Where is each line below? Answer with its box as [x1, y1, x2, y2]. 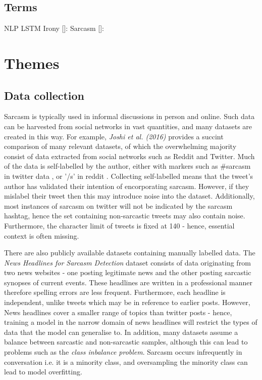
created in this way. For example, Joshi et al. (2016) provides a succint [4, 131, 224, 141]
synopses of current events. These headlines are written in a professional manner [4, 277, 252, 287]
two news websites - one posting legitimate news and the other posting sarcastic [4, 267, 251, 278]
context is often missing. [4, 230, 79, 241]
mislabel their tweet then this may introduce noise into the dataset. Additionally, [4, 191, 255, 201]
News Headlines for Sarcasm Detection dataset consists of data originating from [4, 257, 251, 268]
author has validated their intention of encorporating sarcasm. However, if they [4, 180, 249, 191]
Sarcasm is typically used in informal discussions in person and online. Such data [4, 111, 255, 122]
